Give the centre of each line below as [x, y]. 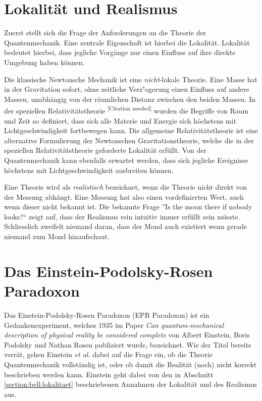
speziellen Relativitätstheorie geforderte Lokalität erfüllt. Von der [105, 150]
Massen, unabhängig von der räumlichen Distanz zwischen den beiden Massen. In [130, 99]
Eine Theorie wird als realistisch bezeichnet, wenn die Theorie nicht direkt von [126, 187]
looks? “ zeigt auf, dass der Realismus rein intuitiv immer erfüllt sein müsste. [122, 216]
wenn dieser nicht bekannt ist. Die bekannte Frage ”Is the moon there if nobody [128, 207]
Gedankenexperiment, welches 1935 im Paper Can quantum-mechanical [114, 325]
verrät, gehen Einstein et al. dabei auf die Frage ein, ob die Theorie [108, 354]
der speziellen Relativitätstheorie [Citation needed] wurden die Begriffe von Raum [126, 110]
